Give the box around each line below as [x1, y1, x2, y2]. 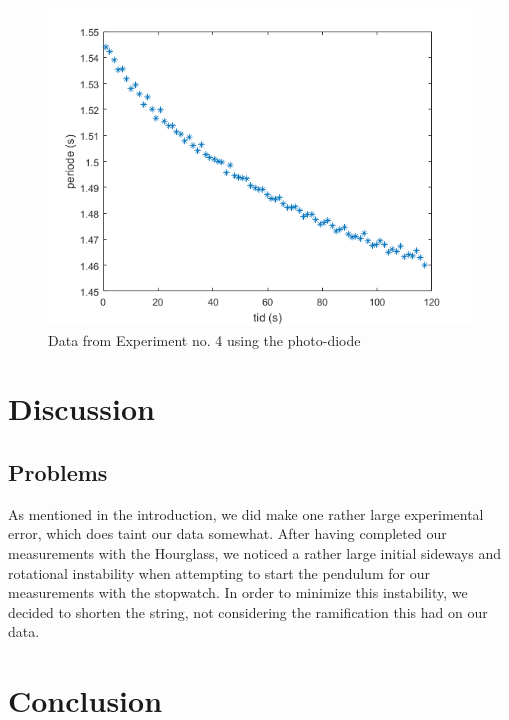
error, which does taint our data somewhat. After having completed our [8, 523, 447, 544]
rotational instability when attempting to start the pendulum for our [8, 562, 430, 583]
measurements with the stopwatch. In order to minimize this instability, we [8, 582, 468, 603]
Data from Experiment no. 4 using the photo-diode [48, 329, 361, 350]
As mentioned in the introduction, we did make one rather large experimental [8, 503, 484, 524]
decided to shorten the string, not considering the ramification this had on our [8, 601, 488, 622]
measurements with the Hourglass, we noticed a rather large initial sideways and [8, 542, 501, 563]
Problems [8, 456, 108, 487]
